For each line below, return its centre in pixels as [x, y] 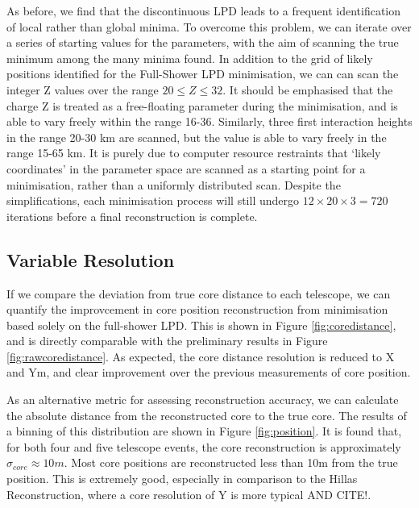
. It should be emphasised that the [308, 89]
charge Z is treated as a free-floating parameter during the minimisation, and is [202, 105]
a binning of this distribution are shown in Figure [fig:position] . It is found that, [204, 431]
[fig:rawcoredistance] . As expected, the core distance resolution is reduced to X [201, 356]
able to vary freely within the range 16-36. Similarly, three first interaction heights [209, 121]
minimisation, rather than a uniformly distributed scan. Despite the [174, 184]
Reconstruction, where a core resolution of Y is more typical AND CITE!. [189, 494]
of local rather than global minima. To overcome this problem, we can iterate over [209, 26]
